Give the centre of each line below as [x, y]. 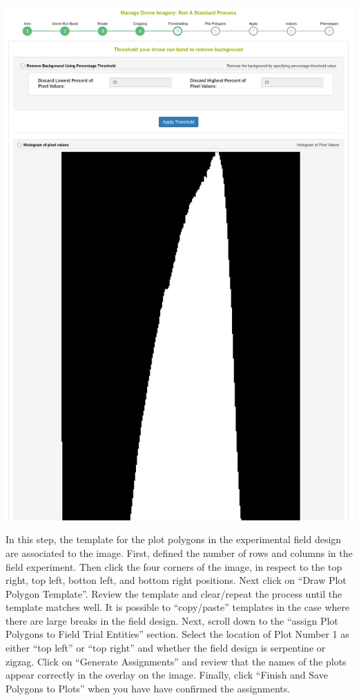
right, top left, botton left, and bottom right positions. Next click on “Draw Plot [176, 580]
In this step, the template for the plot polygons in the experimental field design [174, 539]
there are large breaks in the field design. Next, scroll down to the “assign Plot [172, 620]
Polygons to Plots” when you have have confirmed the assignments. [148, 688]
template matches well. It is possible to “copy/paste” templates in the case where [178, 607]
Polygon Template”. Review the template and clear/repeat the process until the [174, 593]
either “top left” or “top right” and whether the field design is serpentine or [166, 648]
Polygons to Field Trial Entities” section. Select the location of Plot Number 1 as [177, 634]
